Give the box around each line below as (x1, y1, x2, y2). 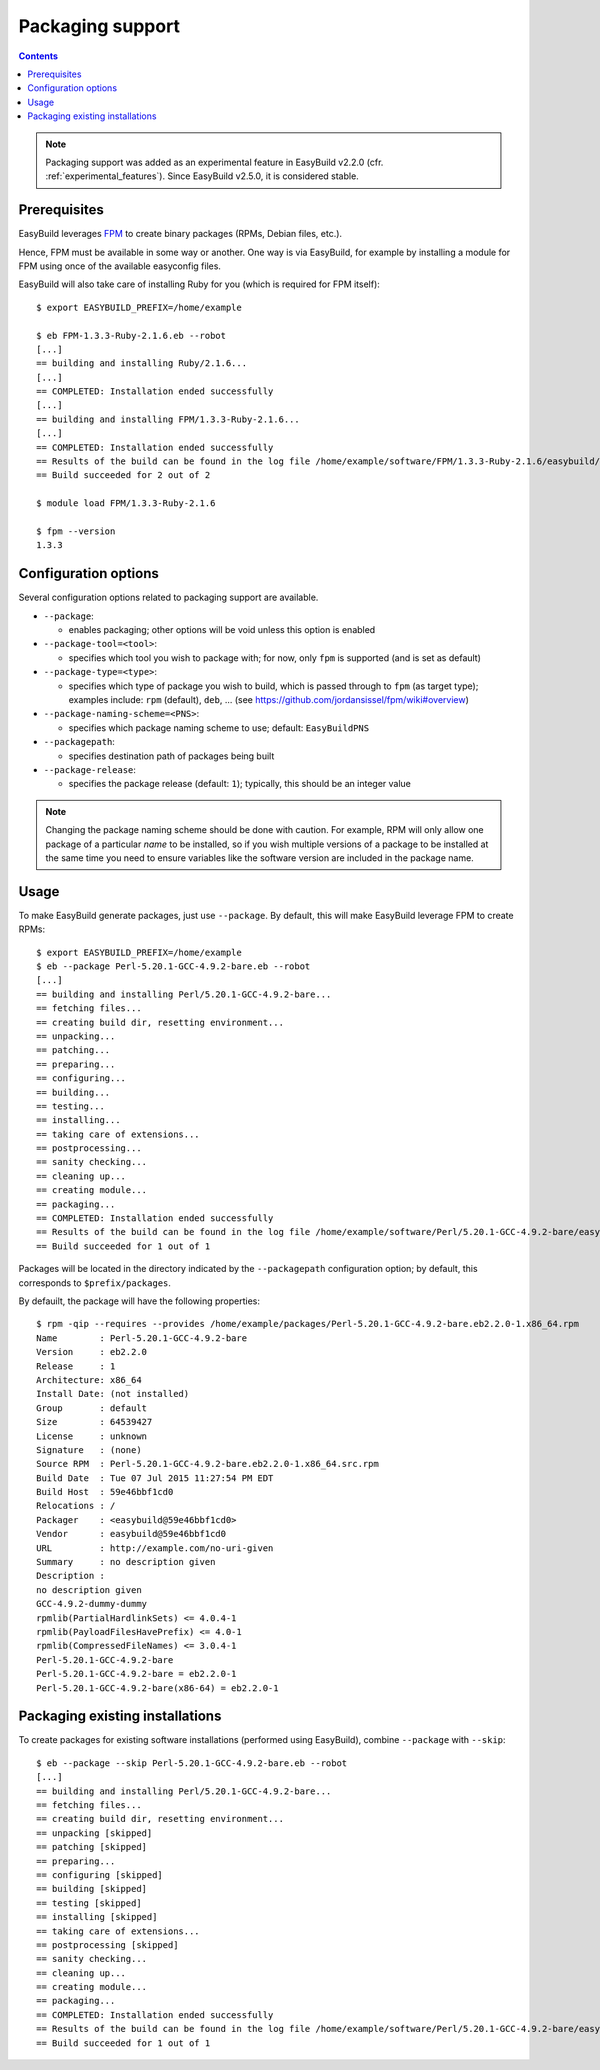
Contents (18, 50, 59, 62)
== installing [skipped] (36, 1911, 158, 1923)
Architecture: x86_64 (36, 1374, 142, 1385)
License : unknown (36, 1430, 148, 1442)
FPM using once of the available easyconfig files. (18, 260, 222, 272)
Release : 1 (36, 1360, 116, 1372)
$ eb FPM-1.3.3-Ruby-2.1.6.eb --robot (36, 330, 227, 341)
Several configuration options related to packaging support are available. (18, 591, 319, 604)
